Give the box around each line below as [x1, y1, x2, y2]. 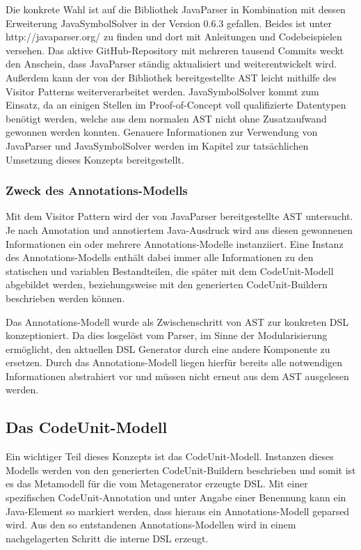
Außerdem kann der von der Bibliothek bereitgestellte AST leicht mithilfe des [6, 70, 337, 84]
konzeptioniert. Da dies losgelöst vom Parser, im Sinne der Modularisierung [6, 328, 328, 343]
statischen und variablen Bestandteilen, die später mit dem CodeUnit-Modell [6, 263, 334, 278]
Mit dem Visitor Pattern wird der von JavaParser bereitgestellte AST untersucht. [6, 209, 353, 223]
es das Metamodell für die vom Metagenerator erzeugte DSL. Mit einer [6, 476, 308, 491]
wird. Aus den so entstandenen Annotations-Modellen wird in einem [6, 517, 296, 532]
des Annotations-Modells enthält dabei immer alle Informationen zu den [6, 250, 314, 265]
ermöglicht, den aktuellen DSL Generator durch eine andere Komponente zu [6, 341, 330, 356]
